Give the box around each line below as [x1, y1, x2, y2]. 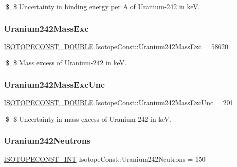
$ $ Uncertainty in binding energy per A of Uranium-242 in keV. [5, 1, 200, 11]
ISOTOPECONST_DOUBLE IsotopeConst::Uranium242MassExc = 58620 [4, 41, 229, 51]
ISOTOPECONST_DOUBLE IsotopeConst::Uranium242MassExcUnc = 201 [4, 97, 234, 108]
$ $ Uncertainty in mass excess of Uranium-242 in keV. [5, 113, 171, 124]
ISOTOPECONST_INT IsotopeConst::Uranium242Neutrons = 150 [4, 153, 206, 164]
